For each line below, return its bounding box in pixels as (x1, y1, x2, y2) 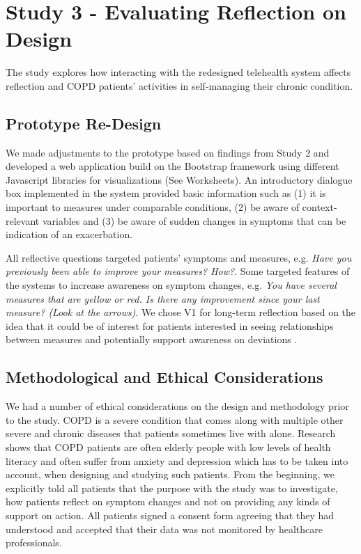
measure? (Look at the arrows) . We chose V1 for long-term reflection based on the (6, 305, 356, 319)
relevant (6, 213, 40, 228)
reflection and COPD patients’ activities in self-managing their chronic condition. (6, 78, 353, 93)
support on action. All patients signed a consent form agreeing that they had (6, 507, 335, 522)
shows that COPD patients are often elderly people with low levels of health (6, 440, 331, 454)
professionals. (6, 535, 62, 550)
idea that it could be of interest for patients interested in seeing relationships (6, 318, 334, 333)
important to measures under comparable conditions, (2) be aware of (6, 200, 300, 214)
